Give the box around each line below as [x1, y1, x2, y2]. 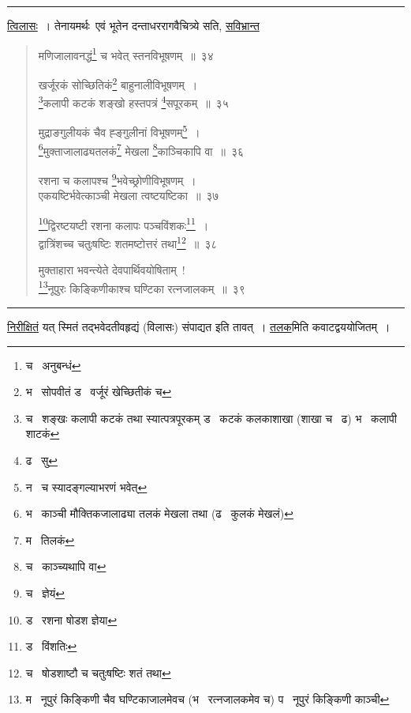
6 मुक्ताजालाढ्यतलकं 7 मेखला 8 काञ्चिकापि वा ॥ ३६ [38, 140, 245, 159]
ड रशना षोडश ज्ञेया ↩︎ [25, 611, 118, 628]
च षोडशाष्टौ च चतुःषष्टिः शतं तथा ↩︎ [25, 664, 171, 681]
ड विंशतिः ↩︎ [25, 638, 77, 655]
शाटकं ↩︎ [25, 425, 60, 442]
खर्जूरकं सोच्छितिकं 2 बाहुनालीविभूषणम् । [38, 74, 198, 92]
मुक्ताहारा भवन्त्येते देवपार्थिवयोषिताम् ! [38, 262, 185, 278]
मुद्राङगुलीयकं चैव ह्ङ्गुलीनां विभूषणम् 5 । [38, 122, 200, 140]
